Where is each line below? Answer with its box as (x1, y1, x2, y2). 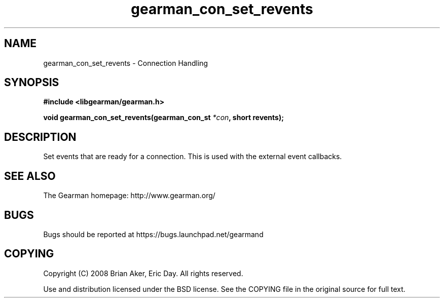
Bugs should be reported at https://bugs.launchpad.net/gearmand (43, 230, 264, 239)
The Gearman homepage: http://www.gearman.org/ (43, 191, 215, 200)
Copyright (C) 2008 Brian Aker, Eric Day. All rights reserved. (43, 269, 243, 278)
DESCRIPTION (4, 130, 77, 143)
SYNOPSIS (4, 76, 59, 89)
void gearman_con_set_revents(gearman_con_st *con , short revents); (43, 113, 284, 122)
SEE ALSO (4, 169, 56, 182)
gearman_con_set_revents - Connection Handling (43, 58, 208, 67)
